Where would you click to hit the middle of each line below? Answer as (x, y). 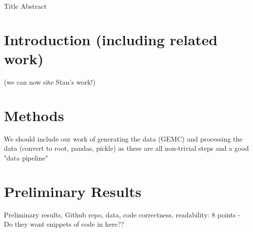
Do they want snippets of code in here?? (64, 224)
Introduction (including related (111, 39)
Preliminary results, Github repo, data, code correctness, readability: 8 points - (122, 214)
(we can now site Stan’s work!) (50, 81)
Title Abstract (25, 6)
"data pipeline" (26, 157)
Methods (34, 115)
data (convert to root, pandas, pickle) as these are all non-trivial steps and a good (126, 148)
